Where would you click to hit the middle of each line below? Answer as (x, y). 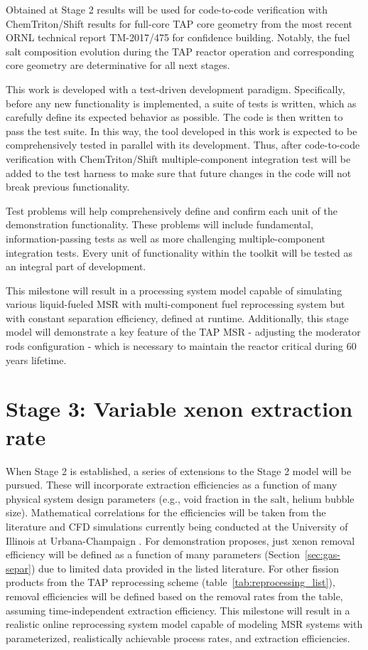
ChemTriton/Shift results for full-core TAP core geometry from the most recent (179, 23)
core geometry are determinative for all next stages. (118, 65)
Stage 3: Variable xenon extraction (179, 409)
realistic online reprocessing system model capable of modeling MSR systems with (184, 624)
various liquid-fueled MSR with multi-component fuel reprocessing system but (175, 304)
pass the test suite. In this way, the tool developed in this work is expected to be (182, 130)
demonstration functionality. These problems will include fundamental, (159, 224)
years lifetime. (36, 359)
